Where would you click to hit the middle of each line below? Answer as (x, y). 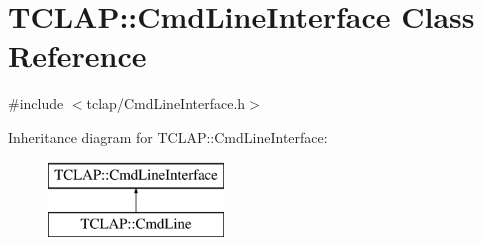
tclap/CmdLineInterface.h (166, 103)
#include (36, 103)
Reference (77, 55)
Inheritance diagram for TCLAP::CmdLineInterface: (168, 136)
